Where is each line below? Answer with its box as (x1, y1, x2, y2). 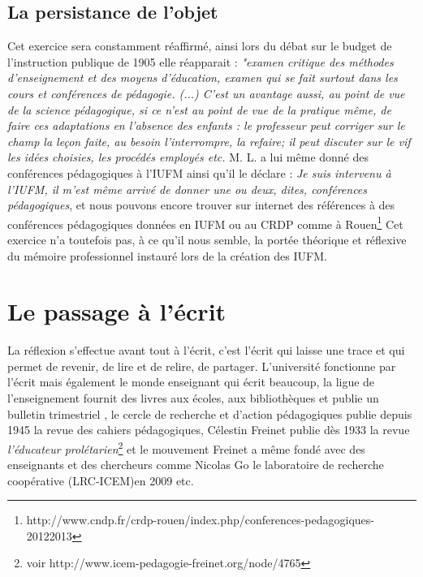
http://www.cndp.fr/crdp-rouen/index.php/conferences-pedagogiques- (26, 511, 374, 528)
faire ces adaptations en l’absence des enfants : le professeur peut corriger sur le (7, 117, 405, 134)
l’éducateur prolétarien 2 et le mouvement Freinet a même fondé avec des (7, 437, 365, 457)
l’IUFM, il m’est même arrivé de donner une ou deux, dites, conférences (7, 180, 368, 197)
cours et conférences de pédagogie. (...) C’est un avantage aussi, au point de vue (7, 84, 405, 101)
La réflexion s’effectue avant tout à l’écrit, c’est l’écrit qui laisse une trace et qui (7, 342, 405, 359)
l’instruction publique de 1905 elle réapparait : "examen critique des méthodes (7, 53, 394, 70)
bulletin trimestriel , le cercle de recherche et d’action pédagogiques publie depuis (7, 405, 412, 422)
